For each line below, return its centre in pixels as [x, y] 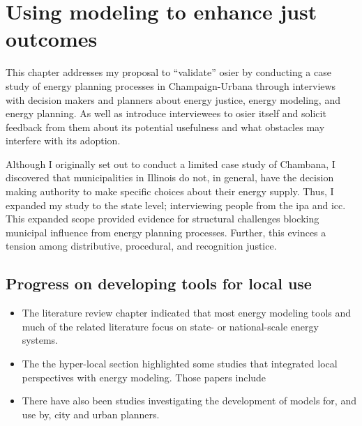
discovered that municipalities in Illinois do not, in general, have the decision [170, 177]
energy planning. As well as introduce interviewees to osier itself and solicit [166, 113]
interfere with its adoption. [63, 140]
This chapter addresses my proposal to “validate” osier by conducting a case [168, 72]
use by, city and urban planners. [91, 414]
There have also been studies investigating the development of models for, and [189, 401]
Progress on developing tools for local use [159, 283]
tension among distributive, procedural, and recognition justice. [141, 246]
